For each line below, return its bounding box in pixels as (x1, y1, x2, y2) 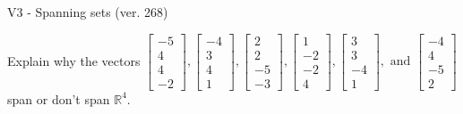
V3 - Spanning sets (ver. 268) (7, 3, 168, 20)
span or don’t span (7, 89, 110, 108)
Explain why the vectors (7, 51, 141, 69)
